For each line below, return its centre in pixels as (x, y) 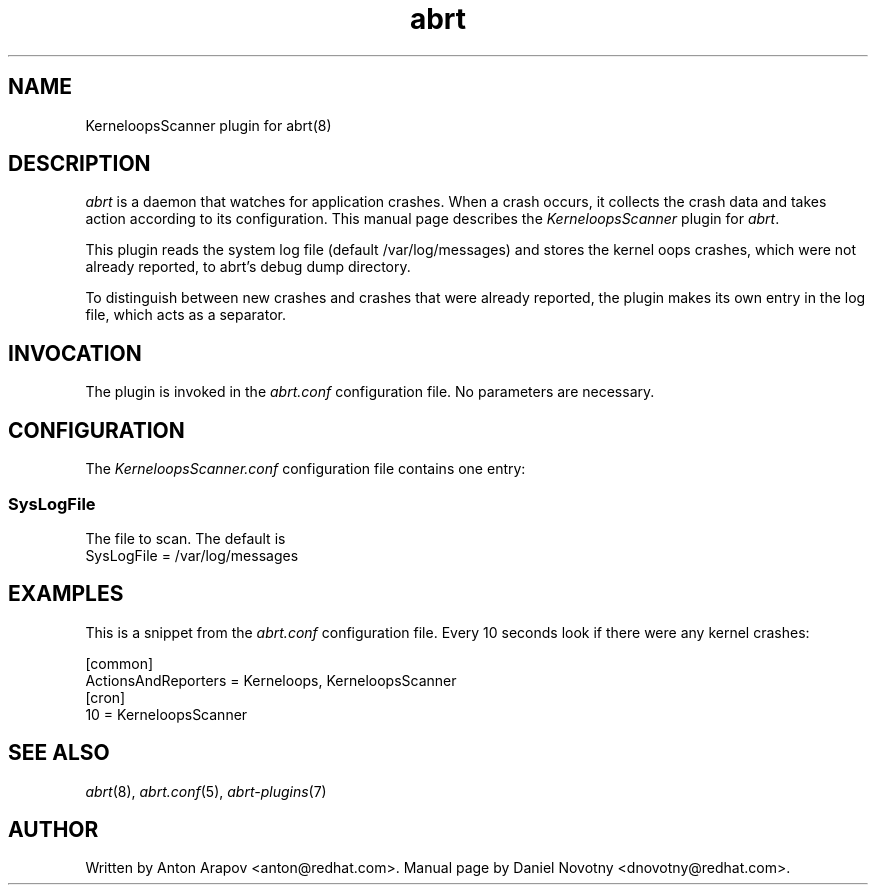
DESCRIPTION (79, 164)
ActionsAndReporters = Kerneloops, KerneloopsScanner (271, 680)
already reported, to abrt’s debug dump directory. (248, 267)
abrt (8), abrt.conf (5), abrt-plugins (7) (206, 791)
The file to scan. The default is (185, 538)
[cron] (105, 697)
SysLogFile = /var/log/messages (192, 555)
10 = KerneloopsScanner (166, 714)
